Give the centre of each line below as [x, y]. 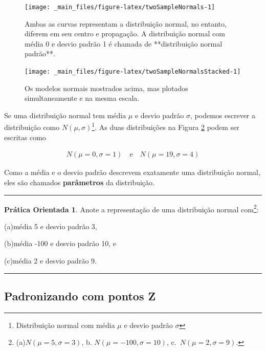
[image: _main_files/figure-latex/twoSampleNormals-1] [120, 7]
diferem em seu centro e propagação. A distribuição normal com [125, 34]
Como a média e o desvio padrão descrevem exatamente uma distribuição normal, [132, 172]
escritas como [25, 137]
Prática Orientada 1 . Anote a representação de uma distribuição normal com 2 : [131, 208]
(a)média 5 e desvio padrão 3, [51, 226]
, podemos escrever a [223, 115]
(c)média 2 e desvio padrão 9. [50, 260]
